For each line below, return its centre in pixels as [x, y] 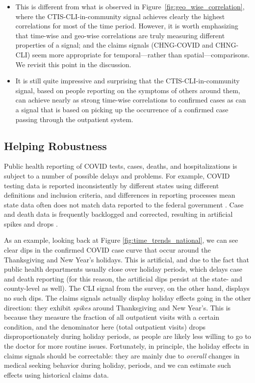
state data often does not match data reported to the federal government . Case [124, 204]
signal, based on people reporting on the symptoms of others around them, [128, 90]
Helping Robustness [55, 145]
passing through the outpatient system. [74, 119]
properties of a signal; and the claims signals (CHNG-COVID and [114, 45]
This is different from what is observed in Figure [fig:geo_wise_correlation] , [130, 6]
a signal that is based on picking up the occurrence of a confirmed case [122, 109]
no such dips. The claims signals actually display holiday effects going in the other [127, 298]
